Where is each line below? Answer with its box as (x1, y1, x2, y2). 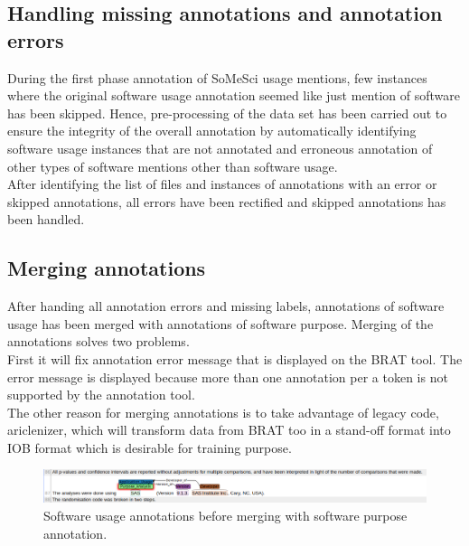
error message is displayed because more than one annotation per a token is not (7, 367, 448, 386)
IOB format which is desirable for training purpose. (7, 438, 292, 457)
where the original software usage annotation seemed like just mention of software (7, 86, 461, 105)
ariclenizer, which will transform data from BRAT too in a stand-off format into (7, 420, 451, 439)
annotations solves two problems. (7, 332, 190, 351)
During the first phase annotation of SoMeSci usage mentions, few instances (7, 68, 427, 87)
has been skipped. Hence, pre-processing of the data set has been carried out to (7, 103, 447, 122)
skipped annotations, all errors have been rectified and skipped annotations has (7, 192, 446, 211)
